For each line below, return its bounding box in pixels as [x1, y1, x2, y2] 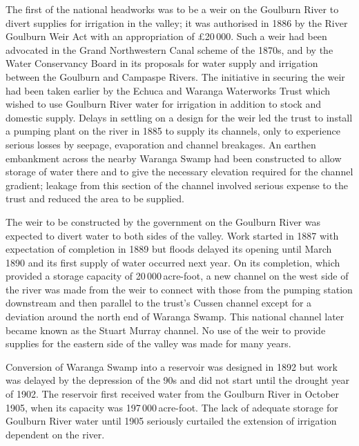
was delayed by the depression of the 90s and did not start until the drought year [6, 373, 349, 387]
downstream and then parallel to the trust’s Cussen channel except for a [6, 295, 312, 310]
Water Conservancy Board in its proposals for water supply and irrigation [6, 56, 318, 70]
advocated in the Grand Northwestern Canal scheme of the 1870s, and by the [6, 42, 333, 57]
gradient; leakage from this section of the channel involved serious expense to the [6, 177, 348, 192]
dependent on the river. [6, 427, 105, 441]
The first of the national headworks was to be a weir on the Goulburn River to [6, 2, 339, 16]
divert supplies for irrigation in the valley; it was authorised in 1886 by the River [6, 15, 348, 30]
